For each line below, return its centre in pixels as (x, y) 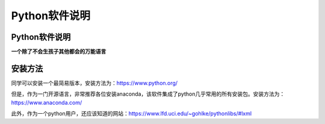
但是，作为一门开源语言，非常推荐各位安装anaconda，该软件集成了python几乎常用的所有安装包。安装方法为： (148, 94)
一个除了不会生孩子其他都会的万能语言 (59, 52)
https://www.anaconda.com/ (47, 102)
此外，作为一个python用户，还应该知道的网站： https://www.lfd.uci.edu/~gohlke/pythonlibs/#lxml (132, 114)
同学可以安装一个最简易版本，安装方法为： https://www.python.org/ (94, 83)
